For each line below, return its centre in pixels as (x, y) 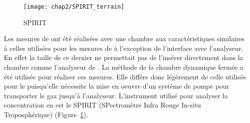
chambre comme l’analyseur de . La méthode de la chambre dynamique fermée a (124, 67)
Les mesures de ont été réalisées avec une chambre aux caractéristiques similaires (124, 38)
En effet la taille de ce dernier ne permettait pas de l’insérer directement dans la (124, 57)
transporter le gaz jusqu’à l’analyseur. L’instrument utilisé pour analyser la (116, 95)
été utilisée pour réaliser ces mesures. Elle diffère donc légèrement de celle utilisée (125, 76)
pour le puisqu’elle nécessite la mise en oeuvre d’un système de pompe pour (117, 86)
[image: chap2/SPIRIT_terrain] (74, 7)
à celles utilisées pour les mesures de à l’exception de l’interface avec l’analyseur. (124, 48)
